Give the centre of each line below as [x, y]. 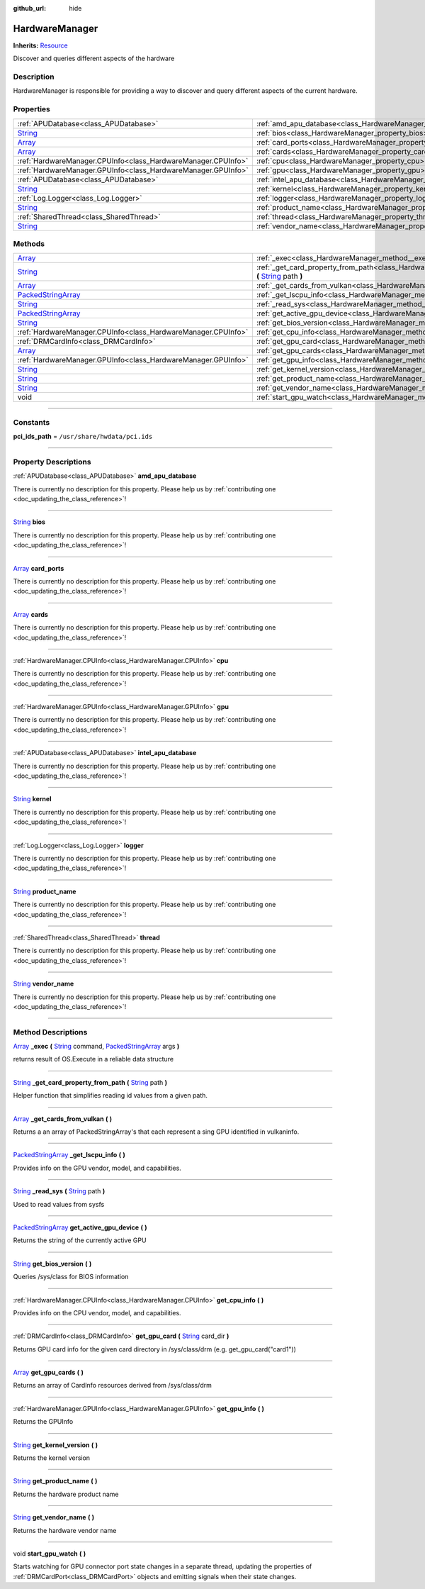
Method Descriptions [50, 1032]
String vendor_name [44, 984]
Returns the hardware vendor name [65, 1530]
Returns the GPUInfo [43, 1422]
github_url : [29, 8]
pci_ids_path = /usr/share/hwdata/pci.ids [83, 437]
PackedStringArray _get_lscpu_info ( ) [69, 1155]
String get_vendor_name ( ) [54, 1517]
